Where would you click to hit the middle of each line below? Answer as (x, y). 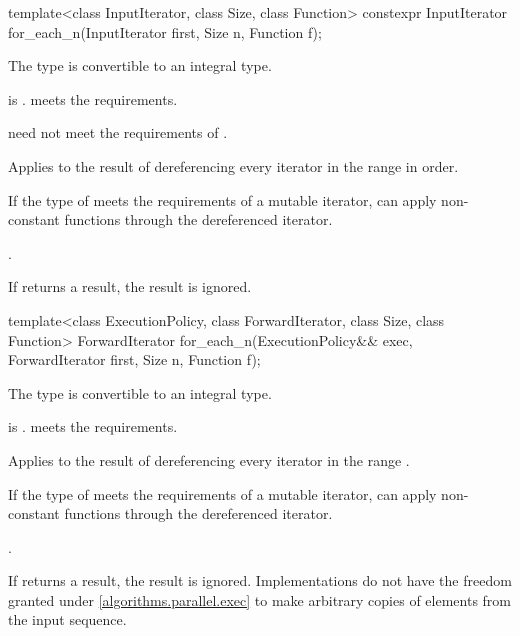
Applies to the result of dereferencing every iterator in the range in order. (233, 165)
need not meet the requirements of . (118, 132)
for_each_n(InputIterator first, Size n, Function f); (165, 31)
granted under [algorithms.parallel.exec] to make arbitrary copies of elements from (260, 599)
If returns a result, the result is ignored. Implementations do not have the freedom (260, 580)
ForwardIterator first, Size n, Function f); (134, 359)
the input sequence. (67, 619)
